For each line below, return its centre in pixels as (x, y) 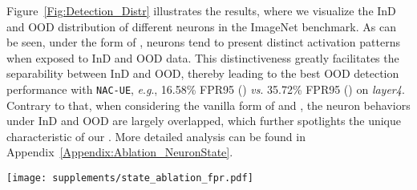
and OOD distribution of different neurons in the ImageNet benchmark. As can (201, 26)
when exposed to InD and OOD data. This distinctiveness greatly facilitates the (203, 57)
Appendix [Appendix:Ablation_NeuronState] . (120, 152)
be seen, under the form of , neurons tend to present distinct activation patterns (203, 42)
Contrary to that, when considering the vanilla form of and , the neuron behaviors (208, 105)
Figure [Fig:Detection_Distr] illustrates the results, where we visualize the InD (201, 10)
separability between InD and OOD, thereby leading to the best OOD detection (203, 73)
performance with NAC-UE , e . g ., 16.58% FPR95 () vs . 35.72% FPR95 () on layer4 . (206, 89)
